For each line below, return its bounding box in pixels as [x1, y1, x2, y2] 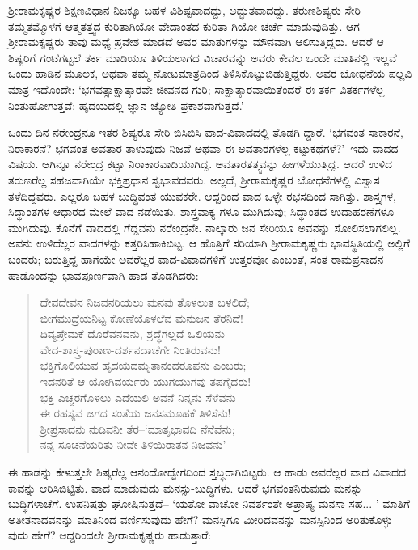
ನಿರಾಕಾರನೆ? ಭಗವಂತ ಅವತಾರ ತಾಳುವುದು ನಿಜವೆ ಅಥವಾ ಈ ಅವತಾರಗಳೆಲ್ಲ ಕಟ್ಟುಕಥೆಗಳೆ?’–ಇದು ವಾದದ [8, 139, 399, 156]
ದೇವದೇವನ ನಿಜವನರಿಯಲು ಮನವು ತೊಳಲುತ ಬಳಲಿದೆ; [40, 294, 250, 311]
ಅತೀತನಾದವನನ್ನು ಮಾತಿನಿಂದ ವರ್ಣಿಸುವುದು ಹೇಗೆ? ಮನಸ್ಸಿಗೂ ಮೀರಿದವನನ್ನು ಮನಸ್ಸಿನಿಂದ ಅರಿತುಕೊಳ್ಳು [8, 510, 393, 527]
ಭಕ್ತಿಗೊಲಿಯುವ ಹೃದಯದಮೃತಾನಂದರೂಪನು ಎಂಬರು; [40, 357, 247, 374]
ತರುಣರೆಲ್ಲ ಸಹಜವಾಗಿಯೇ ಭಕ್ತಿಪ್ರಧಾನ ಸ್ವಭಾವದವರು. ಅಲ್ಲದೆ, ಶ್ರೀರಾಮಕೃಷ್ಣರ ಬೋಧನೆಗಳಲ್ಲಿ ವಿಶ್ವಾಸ [8, 171, 380, 188]
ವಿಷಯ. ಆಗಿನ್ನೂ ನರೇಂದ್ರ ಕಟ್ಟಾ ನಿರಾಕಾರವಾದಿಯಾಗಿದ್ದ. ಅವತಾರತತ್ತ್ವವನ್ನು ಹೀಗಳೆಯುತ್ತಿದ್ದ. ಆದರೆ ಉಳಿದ [8, 155, 393, 172]
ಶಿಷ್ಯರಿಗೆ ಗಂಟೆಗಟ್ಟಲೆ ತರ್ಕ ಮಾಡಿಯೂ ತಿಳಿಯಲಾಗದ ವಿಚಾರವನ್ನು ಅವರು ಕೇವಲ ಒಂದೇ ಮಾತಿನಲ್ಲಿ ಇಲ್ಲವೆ [8, 49, 397, 66]
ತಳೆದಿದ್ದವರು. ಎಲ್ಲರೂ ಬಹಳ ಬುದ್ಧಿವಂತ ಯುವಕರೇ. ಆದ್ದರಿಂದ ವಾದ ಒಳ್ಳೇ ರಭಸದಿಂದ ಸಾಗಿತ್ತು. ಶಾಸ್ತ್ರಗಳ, [8, 187, 396, 204]
